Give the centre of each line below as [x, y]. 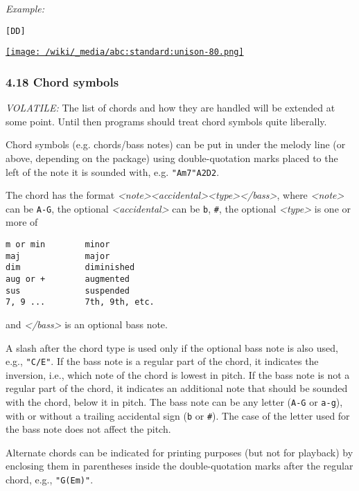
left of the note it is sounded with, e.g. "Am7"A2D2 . [113, 171]
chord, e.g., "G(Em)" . [50, 480]
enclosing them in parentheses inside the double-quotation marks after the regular [179, 466]
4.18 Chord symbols [62, 81]
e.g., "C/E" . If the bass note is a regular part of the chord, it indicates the [162, 361]
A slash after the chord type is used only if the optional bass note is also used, [172, 347]
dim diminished [70, 268]
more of [22, 222]
